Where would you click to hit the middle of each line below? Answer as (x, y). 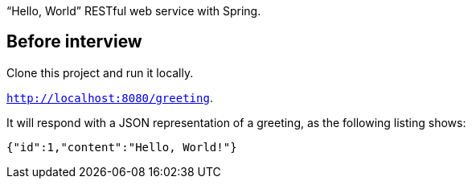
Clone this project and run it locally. (100, 72)
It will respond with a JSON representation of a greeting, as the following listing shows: (236, 122)
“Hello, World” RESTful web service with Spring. (134, 11)
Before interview (74, 42)
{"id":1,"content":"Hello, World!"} (122, 147)
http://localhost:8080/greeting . (110, 97)
